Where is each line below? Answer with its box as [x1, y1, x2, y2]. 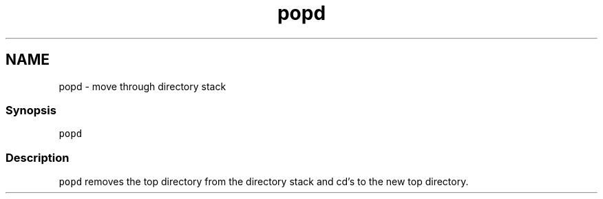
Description [6, 150, 70, 165]
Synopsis [6, 103, 56, 117]
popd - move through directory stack [59, 80, 226, 92]
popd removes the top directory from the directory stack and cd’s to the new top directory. [59, 176, 469, 188]
